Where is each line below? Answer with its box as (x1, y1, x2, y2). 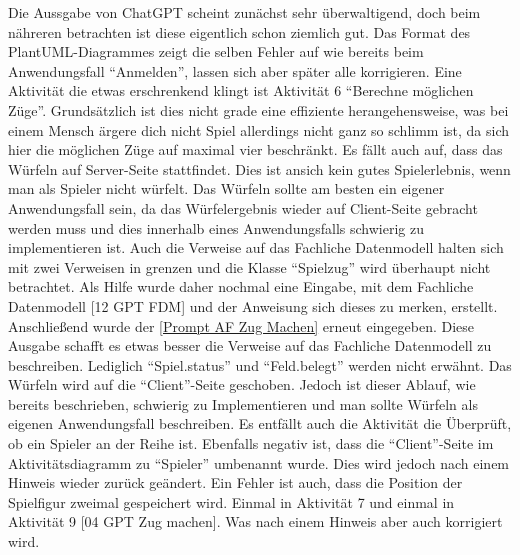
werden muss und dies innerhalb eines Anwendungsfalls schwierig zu (8, 217, 424, 238)
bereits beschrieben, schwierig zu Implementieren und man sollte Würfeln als (8, 393, 478, 414)
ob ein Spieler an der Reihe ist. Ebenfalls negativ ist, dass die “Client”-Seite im (8, 433, 494, 454)
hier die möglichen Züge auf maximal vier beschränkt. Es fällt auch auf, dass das (8, 139, 503, 160)
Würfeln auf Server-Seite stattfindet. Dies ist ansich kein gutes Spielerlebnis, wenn (8, 158, 511, 179)
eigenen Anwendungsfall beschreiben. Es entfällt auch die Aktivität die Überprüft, (8, 413, 512, 434)
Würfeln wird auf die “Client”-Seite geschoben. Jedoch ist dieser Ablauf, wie (8, 374, 476, 395)
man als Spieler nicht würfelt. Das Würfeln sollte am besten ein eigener (8, 178, 445, 199)
